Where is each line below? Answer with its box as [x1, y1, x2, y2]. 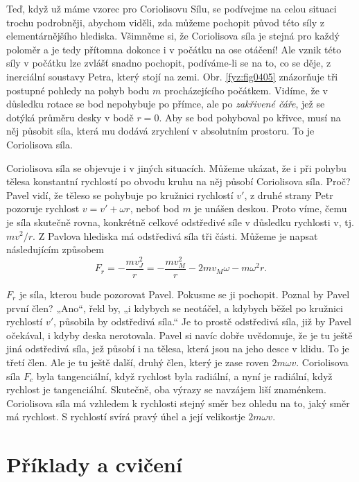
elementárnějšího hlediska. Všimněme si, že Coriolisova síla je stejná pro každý [6, 28, 340, 43]
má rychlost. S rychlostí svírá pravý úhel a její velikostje [6, 409, 245, 424]
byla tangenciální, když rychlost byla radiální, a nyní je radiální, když [36, 368, 333, 383]
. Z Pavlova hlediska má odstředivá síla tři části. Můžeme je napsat [33, 228, 318, 243]
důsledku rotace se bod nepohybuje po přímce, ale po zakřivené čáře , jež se [6, 96, 325, 111]
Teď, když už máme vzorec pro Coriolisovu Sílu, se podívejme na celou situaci [6, 1, 337, 15]
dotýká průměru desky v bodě [6, 110, 134, 124]
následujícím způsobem [6, 242, 104, 257]
